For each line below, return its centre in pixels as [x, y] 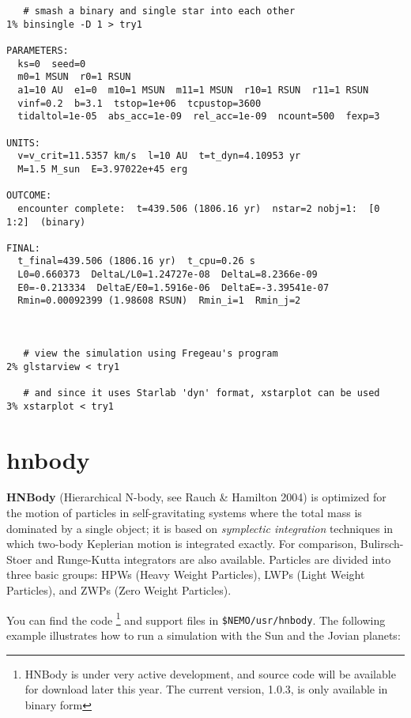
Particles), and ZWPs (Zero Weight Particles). [119, 590]
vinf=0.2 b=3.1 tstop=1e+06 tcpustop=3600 [140, 103]
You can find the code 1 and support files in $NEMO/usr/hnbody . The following [196, 618]
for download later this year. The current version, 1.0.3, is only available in [206, 689]
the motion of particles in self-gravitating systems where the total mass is [184, 513]
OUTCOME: [29, 196]
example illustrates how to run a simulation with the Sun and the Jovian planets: [204, 635]
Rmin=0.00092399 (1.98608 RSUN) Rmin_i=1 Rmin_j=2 [159, 301]
